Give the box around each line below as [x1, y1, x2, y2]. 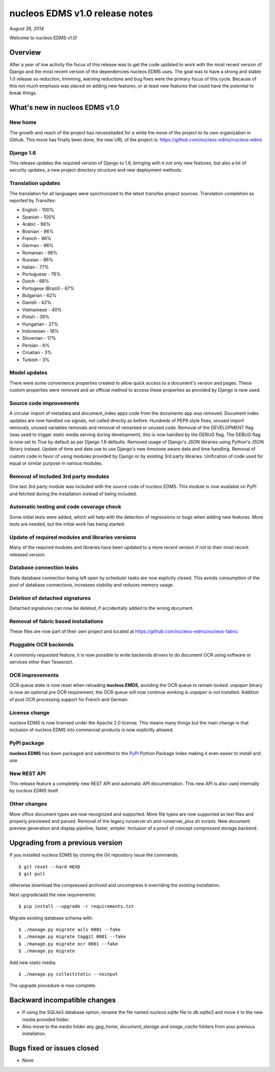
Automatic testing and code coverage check [9, 503, 122, 511]
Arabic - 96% [22, 221, 51, 227]
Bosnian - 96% [22, 228, 54, 234]
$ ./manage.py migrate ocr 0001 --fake [18, 941, 118, 947]
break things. [9, 90, 37, 96]
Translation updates [9, 180, 61, 187]
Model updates [9, 369, 48, 377]
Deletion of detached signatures [9, 594, 91, 601]
